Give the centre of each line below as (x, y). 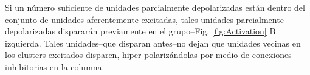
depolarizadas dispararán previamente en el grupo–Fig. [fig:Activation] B (140, 31)
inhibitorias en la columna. (55, 66)
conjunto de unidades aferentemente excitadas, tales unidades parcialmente (144, 19)
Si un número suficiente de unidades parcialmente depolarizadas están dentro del (155, 7)
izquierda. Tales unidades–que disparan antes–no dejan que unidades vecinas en (153, 43)
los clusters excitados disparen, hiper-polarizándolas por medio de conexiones (148, 55)
